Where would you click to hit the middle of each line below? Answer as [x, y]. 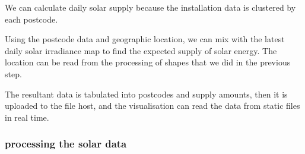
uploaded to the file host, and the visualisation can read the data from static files [152, 106]
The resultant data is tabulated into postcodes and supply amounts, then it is [146, 94]
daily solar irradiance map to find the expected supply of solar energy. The [141, 50]
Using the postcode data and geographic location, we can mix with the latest [145, 39]
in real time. [27, 117]
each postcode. [31, 19]
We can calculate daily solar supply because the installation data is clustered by [150, 7]
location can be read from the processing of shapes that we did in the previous [148, 62]
